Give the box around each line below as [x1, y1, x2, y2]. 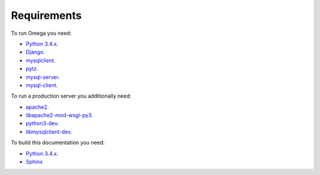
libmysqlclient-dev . [25, 128, 72, 135]
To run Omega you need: [11, 30, 72, 37]
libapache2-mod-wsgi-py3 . [25, 112, 93, 119]
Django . [25, 48, 45, 56]
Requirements [11, 9, 82, 22]
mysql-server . [25, 73, 60, 80]
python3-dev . [25, 120, 59, 127]
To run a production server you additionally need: [11, 92, 132, 100]
